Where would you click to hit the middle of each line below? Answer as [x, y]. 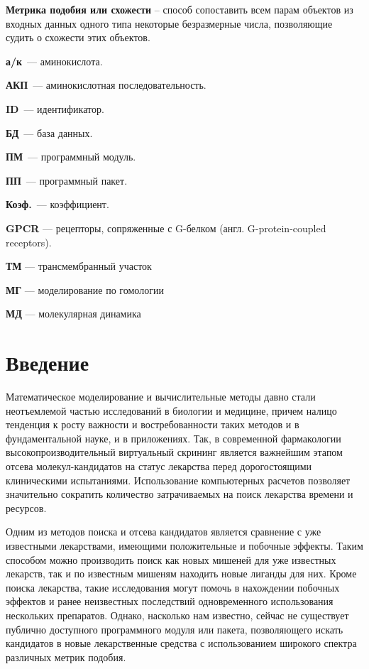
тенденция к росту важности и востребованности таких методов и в [153, 424]
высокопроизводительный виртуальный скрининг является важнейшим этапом [174, 452]
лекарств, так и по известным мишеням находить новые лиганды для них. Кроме [181, 573]
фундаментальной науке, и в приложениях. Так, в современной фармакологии [174, 438]
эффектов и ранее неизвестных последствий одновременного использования [170, 601]
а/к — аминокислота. [54, 61]
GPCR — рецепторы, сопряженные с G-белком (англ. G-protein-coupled [166, 228]
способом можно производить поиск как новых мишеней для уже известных [171, 559]
